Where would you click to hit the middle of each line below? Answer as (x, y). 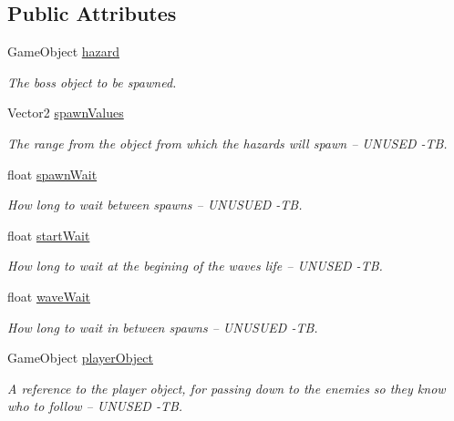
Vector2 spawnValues (66, 113)
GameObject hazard (64, 51)
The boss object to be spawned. (92, 82)
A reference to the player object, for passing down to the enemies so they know (227, 388)
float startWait (49, 235)
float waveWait (49, 296)
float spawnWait (52, 174)
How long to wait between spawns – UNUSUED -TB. (155, 205)
